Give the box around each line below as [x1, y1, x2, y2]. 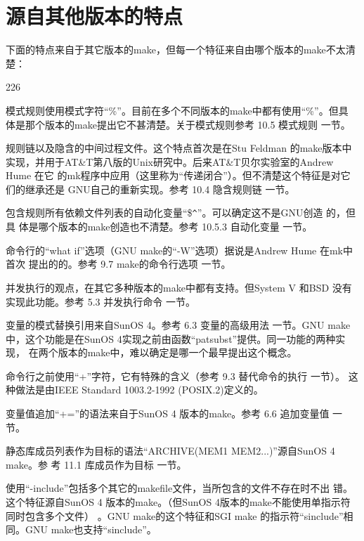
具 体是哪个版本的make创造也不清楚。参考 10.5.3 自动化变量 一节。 [6, 219, 313, 234]
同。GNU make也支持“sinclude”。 [6, 522, 157, 537]
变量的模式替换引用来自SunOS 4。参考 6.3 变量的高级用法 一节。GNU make [6, 318, 351, 332]
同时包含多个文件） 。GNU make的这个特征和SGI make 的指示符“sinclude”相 [6, 508, 353, 523]
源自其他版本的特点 [6, 1, 183, 30]
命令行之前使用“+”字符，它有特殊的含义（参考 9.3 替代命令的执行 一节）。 [6, 368, 345, 383]
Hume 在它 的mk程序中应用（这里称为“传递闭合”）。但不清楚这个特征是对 [6, 168, 341, 183]
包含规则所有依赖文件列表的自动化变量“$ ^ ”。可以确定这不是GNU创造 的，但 [6, 205, 356, 220]
